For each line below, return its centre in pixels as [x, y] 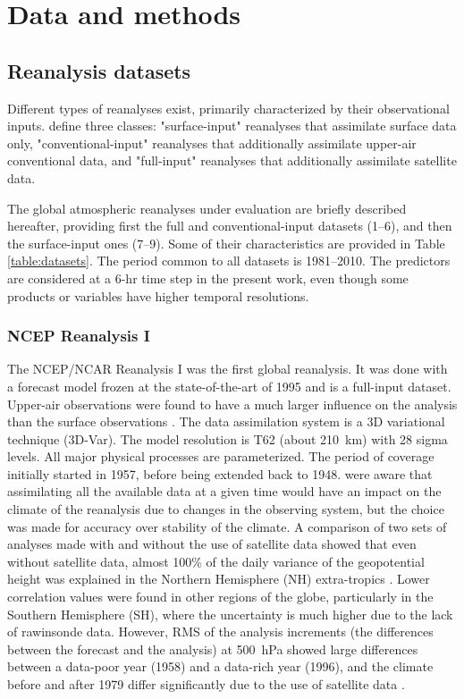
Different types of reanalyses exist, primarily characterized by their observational [228, 108]
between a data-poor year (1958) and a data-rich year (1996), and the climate [220, 666]
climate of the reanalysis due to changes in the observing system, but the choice [226, 509]
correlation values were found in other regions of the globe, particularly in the [220, 597]
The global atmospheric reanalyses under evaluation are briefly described [207, 208]
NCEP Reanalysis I [79, 336]
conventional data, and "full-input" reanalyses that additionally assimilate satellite [232, 160]
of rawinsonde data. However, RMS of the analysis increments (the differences [220, 632]
